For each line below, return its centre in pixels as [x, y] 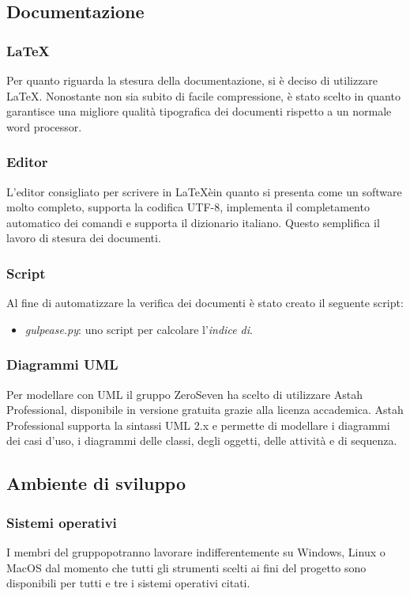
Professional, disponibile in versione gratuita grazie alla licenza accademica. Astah [205, 410]
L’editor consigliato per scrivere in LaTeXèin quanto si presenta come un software [204, 191]
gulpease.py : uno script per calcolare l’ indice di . [139, 329]
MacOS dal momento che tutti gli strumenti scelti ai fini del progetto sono [186, 567]
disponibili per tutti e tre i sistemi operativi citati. [128, 583]
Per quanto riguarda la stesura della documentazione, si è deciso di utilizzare [192, 80]
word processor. [44, 126]
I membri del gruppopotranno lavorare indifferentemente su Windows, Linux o [196, 551]
